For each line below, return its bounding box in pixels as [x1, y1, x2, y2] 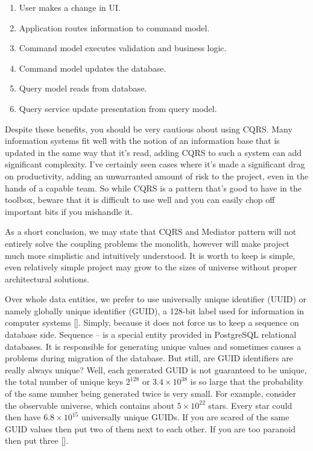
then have [5, 411, 41, 423]
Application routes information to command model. [19, 21, 210, 34]
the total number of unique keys [5, 375, 124, 388]
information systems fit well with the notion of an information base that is [5, 134, 280, 147]
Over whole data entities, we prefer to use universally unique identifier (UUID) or [5, 293, 306, 305]
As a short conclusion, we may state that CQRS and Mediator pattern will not [5, 225, 297, 238]
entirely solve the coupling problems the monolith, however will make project [5, 237, 289, 249]
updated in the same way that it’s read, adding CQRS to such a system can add [5, 146, 302, 158]
